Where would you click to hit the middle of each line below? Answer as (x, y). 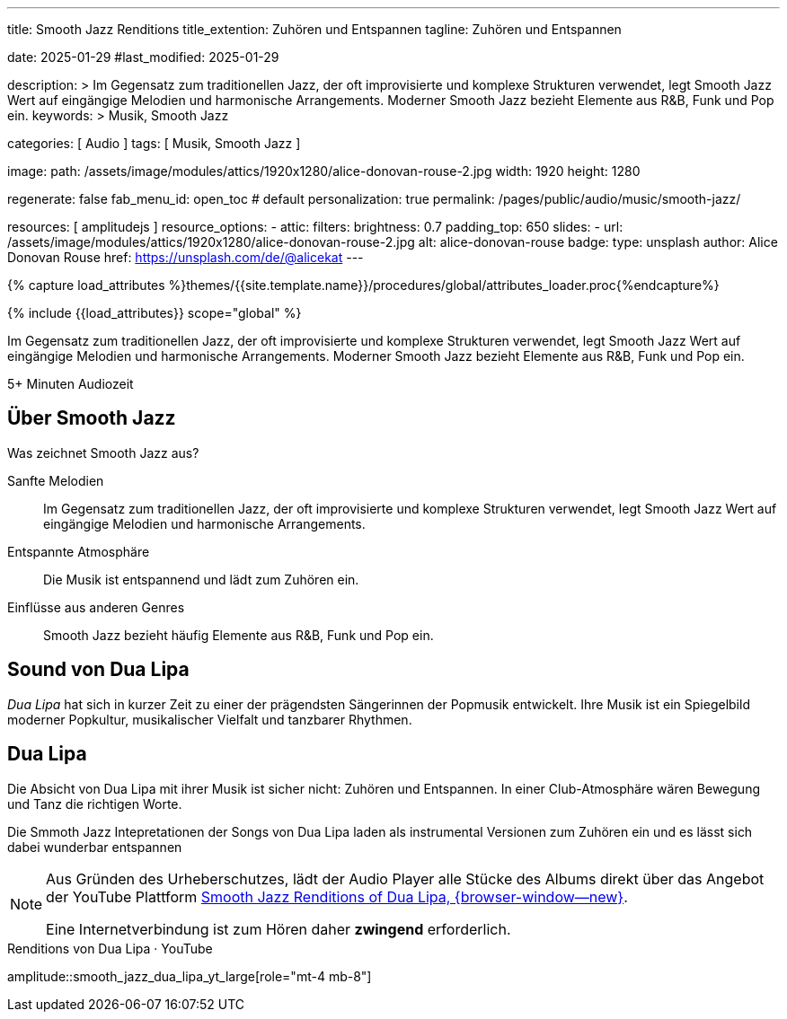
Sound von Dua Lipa (98, 670)
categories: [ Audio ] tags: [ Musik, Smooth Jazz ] (154, 143)
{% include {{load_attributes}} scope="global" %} (155, 313)
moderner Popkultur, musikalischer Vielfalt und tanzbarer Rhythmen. (210, 719)
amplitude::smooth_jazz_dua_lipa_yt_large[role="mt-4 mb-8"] (190, 976)
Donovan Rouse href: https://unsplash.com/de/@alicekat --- (186, 257)
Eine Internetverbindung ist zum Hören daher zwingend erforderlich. (279, 929)
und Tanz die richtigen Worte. (95, 804)
